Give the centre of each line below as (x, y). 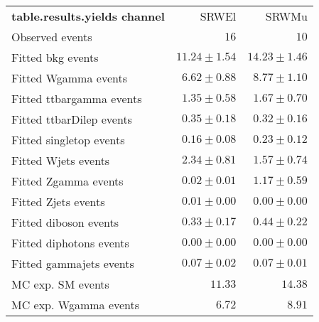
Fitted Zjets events (58, 202)
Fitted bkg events (55, 57)
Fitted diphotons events (70, 243)
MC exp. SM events (60, 284)
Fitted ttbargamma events (77, 98)
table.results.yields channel (88, 16)
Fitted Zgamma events (67, 181)
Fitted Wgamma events (69, 78)
